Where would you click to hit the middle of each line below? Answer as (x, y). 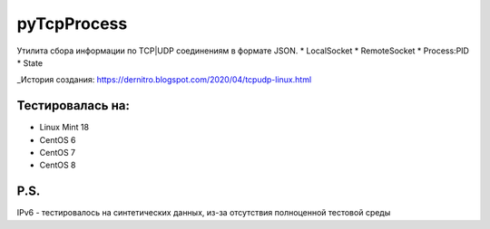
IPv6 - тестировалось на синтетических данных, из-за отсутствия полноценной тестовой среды (204, 213)
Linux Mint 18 (64, 128)
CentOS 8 (58, 165)
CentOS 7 (58, 153)
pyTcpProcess (72, 24)
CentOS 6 (58, 139)
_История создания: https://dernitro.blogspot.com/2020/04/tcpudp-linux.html (164, 80)
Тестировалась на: (73, 105)
